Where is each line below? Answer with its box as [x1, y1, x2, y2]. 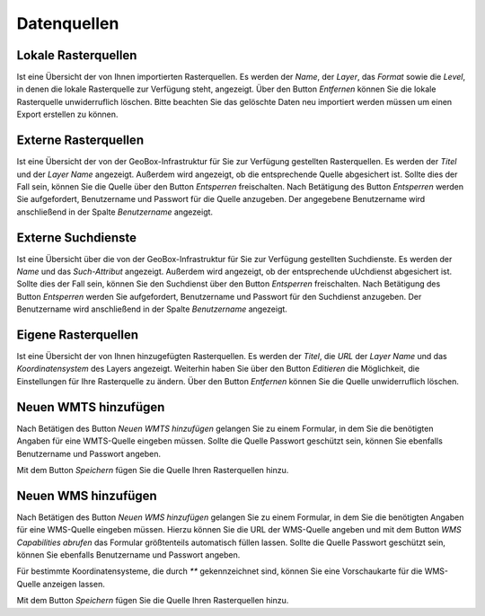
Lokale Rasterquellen [16, 48, 137, 63]
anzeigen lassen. [42, 578, 105, 589]
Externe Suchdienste [16, 230, 137, 245]
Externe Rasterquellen [16, 133, 144, 148]
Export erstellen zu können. [16, 109, 119, 120]
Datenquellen [16, 13, 119, 33]
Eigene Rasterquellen [16, 327, 139, 342]
